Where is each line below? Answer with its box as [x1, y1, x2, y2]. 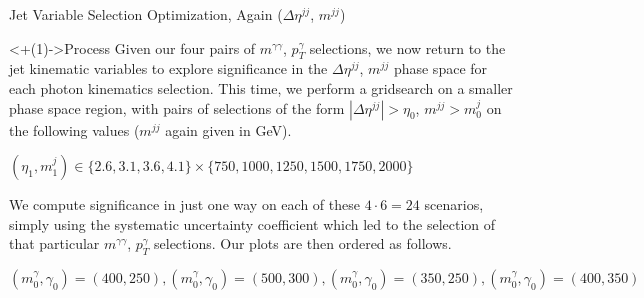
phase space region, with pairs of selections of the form [9, 97, 345, 118]
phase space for [393, 58, 488, 79]
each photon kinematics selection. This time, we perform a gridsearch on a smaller [9, 77, 513, 98]
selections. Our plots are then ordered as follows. [154, 233, 452, 254]
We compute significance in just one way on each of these [9, 194, 360, 215]
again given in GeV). [165, 119, 292, 140]
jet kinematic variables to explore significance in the [9, 58, 328, 79]
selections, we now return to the [309, 37, 506, 58]
